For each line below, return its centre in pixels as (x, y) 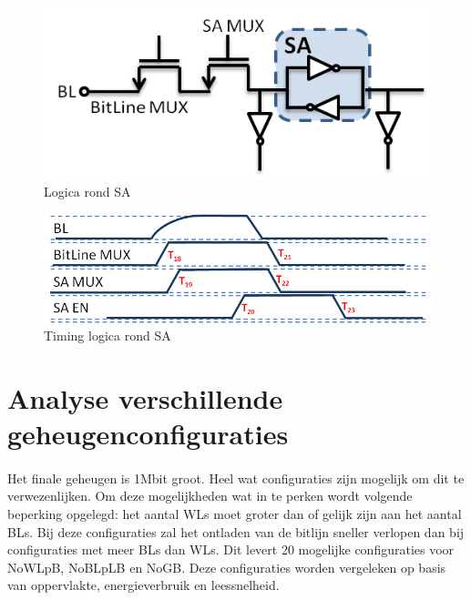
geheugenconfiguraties (148, 434)
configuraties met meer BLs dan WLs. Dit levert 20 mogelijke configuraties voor (231, 549)
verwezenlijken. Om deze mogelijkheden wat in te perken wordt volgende (210, 496)
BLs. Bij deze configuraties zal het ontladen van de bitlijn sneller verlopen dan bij (236, 531)
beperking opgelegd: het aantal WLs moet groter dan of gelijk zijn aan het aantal (235, 514)
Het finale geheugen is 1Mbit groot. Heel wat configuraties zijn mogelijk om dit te (236, 478)
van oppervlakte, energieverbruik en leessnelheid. (143, 585)
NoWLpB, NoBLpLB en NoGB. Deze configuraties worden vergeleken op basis (227, 567)
